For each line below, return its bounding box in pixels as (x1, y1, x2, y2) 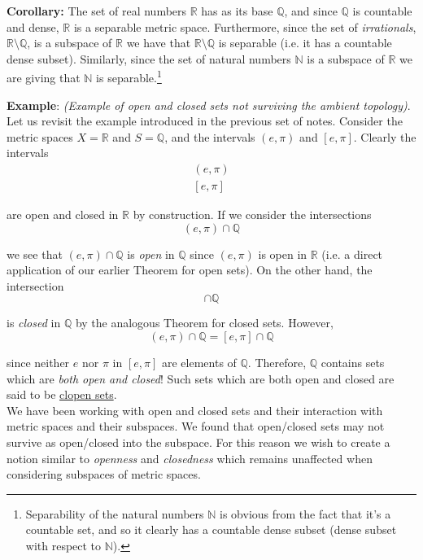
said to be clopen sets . (7, 386, 117, 403)
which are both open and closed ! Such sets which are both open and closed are (7, 370, 395, 387)
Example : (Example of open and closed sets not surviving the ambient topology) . (7, 96, 411, 113)
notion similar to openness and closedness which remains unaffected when (7, 449, 373, 466)
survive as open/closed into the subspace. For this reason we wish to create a (7, 434, 390, 450)
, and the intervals (164, 128, 255, 145)
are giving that (7, 69, 81, 86)
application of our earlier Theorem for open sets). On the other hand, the (7, 261, 373, 278)
